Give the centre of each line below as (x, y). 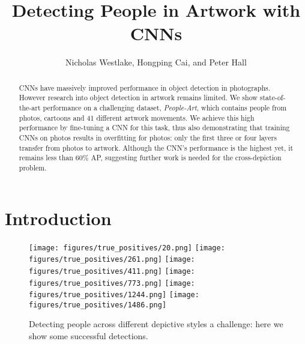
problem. (33, 167)
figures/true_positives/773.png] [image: (112, 283)
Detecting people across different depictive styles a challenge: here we (156, 324)
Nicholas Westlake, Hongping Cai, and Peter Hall (156, 62)
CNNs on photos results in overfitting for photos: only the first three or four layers (148, 137)
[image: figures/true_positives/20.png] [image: (127, 248)
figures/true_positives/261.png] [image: (112, 260)
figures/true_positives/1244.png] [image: (114, 295)
